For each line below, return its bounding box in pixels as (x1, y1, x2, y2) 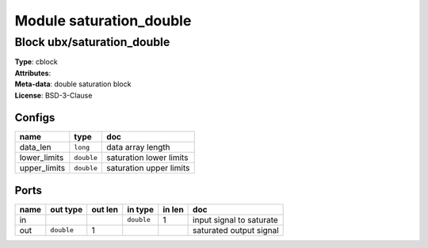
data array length (106, 142, 170, 153)
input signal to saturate (193, 214, 279, 225)
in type (127, 204, 155, 215)
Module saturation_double (14, 12, 192, 29)
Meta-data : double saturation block (14, 79, 132, 89)
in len (162, 204, 184, 215)
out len (91, 204, 119, 215)
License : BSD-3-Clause (14, 90, 93, 100)
